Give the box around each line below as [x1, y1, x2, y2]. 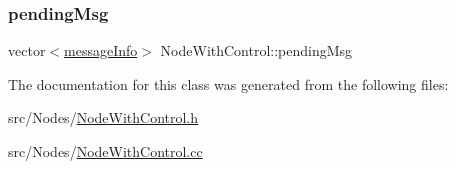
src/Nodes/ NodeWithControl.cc [8, 141, 203, 161]
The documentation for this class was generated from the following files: [8, 73, 449, 94]
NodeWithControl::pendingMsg [160, 40, 353, 61]
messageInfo [64, 40, 138, 61]
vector [8, 40, 46, 61]
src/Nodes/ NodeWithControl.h [8, 107, 199, 128]
